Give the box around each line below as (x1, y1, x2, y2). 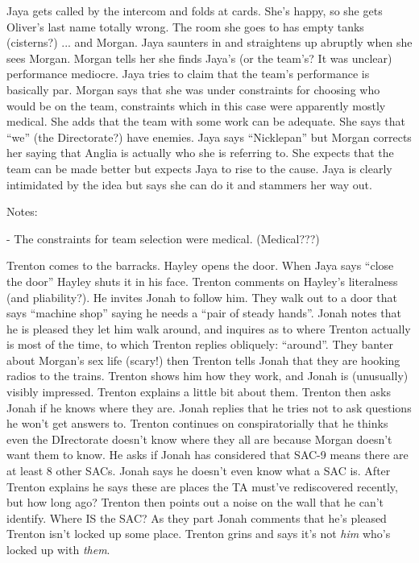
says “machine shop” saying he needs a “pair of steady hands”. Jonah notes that (6, 304, 402, 321)
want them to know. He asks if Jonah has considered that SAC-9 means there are (6, 446, 409, 463)
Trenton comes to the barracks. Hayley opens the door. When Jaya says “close (6, 257, 394, 274)
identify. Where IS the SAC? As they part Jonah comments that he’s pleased (6, 509, 387, 526)
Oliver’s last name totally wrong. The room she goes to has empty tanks (6, 18, 364, 35)
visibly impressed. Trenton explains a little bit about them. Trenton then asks (6, 383, 391, 400)
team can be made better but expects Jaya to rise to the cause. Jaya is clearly (6, 159, 392, 176)
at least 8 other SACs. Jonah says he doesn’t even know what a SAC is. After (6, 462, 391, 479)
